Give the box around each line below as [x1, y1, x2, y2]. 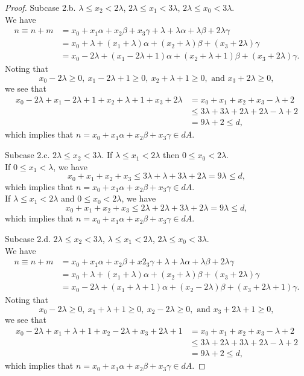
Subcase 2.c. [5, 148, 50, 161]
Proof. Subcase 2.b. [5, 1, 76, 13]
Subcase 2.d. [5, 232, 51, 244]
